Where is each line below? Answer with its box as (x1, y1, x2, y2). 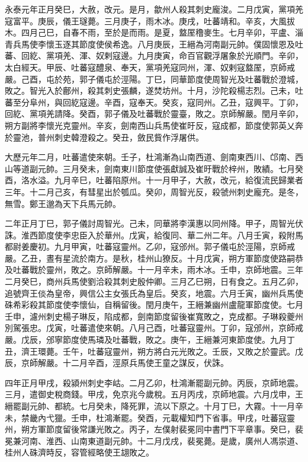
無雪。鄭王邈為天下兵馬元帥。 (5, 197, 121, 209)
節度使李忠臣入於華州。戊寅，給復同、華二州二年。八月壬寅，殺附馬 (37, 228, 303, 241)
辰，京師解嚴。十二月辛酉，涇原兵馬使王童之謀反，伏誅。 (5, 356, 229, 369)
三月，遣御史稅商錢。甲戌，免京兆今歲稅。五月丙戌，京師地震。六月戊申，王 (5, 388, 303, 400)
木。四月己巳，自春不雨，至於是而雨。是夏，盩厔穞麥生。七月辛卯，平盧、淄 (5, 26, 303, 39)
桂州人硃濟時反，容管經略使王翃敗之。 (5, 446, 154, 458)
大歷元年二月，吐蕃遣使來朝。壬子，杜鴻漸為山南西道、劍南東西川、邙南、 (5, 151, 295, 163)
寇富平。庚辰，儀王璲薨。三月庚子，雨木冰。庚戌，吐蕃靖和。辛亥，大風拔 (5, 14, 295, 27)
